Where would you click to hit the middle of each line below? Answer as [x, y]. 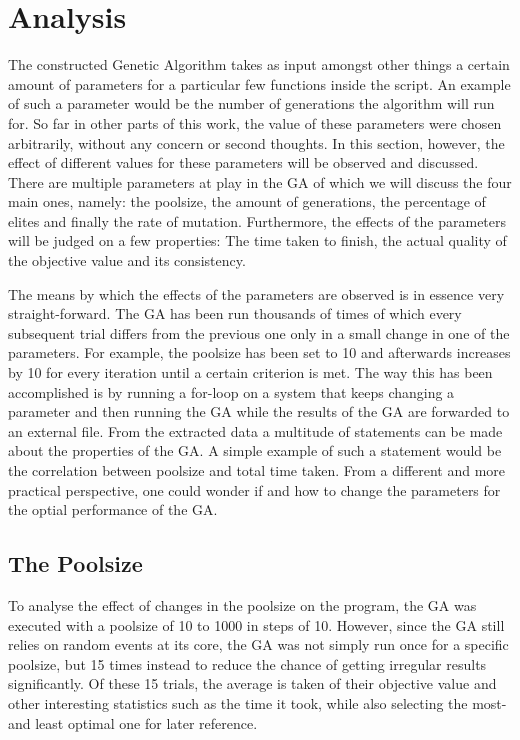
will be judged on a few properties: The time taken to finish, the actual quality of [257, 240]
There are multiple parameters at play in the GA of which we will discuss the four [260, 181]
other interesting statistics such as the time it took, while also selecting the [238, 702]
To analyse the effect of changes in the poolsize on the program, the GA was [242, 604]
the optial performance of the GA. [113, 509]
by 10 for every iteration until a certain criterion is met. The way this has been [250, 372]
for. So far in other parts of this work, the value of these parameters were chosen [255, 122]
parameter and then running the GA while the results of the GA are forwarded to [259, 411]
